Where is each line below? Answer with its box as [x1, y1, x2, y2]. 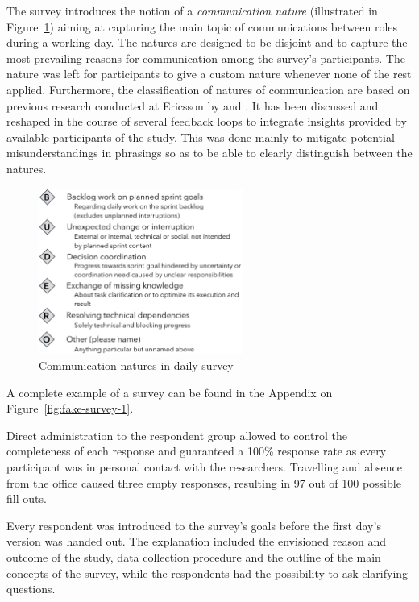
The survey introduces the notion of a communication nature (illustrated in [6, 2, 378, 19]
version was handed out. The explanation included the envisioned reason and [6, 533, 386, 550]
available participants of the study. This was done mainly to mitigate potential [6, 128, 395, 145]
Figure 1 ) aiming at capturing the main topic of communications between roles [6, 18, 398, 35]
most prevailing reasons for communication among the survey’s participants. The [6, 49, 405, 66]
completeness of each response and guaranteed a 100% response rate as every [6, 442, 387, 459]
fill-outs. [6, 490, 47, 507]
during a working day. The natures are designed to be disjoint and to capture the [6, 34, 408, 51]
